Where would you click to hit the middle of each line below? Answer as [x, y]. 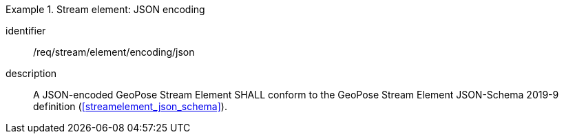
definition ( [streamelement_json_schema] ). [130, 106]
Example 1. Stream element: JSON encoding [105, 9]
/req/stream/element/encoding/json [114, 52]
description [31, 73]
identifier [26, 31]
